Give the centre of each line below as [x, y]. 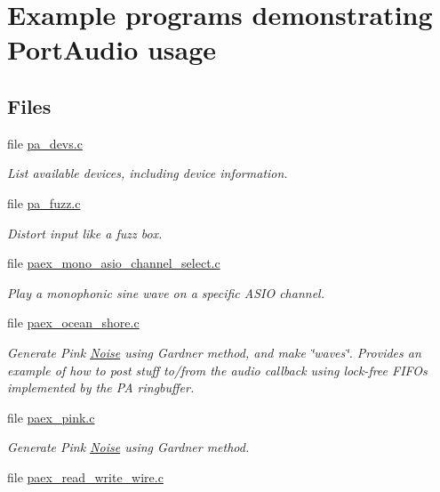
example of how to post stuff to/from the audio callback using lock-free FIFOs [217, 370]
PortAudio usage [112, 49]
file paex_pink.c [51, 417]
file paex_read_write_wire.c [85, 476]
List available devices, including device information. [148, 173]
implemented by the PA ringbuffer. [101, 387]
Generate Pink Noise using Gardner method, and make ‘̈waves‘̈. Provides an [214, 352]
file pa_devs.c [45, 143]
